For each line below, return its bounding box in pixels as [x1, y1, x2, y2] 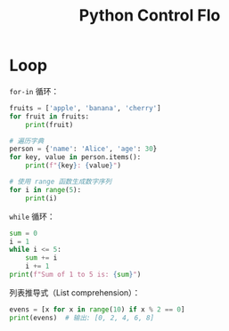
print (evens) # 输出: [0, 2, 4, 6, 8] [9, 313, 155, 322]
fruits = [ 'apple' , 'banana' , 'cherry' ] [9, 103, 162, 112]
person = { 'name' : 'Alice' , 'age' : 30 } [9, 144, 158, 154]
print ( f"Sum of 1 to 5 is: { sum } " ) [9, 270, 142, 279]
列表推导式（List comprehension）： [9, 287, 141, 298]
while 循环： [9, 211, 55, 222]
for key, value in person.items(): [9, 153, 142, 162]
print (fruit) [25, 120, 74, 129]
